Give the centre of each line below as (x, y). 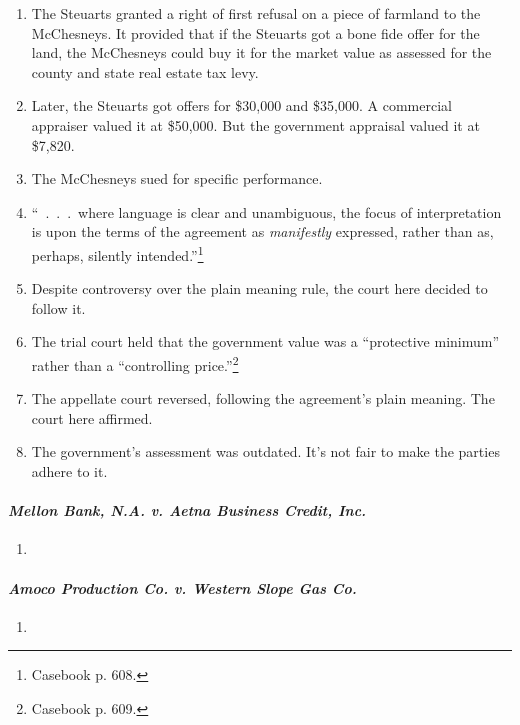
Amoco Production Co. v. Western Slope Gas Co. (182, 587)
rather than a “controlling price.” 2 (135, 363)
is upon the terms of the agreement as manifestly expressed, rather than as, (262, 231)
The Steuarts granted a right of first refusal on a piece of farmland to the (256, 13)
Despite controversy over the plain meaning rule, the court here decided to (259, 288)
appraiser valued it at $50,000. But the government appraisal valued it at (255, 124)
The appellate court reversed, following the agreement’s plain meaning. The (263, 398)
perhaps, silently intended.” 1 (117, 253)
